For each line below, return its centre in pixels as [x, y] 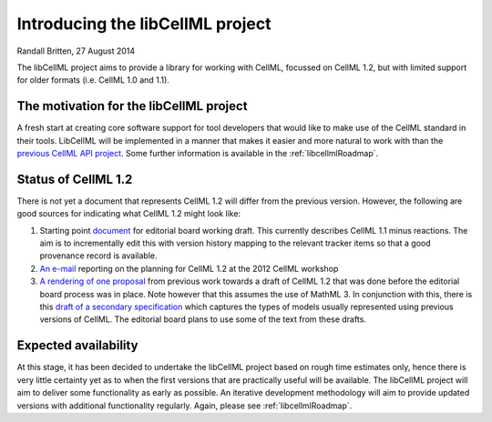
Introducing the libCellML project [144, 24]
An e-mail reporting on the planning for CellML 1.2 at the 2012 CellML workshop [189, 268]
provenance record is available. [98, 256]
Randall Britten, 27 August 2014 [76, 51]
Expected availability [77, 346]
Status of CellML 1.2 [75, 179]
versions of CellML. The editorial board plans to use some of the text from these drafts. [203, 319]
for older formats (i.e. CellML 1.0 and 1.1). [93, 80]
